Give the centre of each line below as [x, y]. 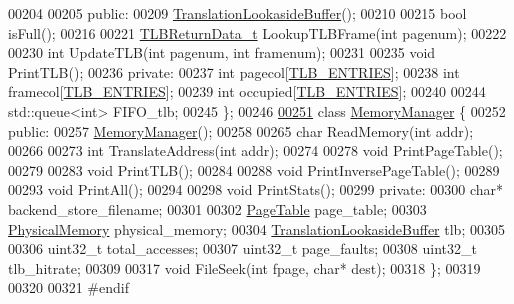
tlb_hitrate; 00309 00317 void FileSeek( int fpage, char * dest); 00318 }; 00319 [244, 267]
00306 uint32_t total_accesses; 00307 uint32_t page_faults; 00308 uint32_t [242, 248]
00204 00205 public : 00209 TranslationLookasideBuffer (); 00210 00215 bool [237, 13]
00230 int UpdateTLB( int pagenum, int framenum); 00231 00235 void [222, 52]
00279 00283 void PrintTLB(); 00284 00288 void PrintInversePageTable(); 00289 [254, 169]
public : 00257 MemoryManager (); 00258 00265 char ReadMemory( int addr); [241, 130]
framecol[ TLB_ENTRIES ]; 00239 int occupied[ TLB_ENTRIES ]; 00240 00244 [247, 91]
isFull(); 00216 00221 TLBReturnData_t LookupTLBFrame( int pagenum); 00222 [257, 32]
